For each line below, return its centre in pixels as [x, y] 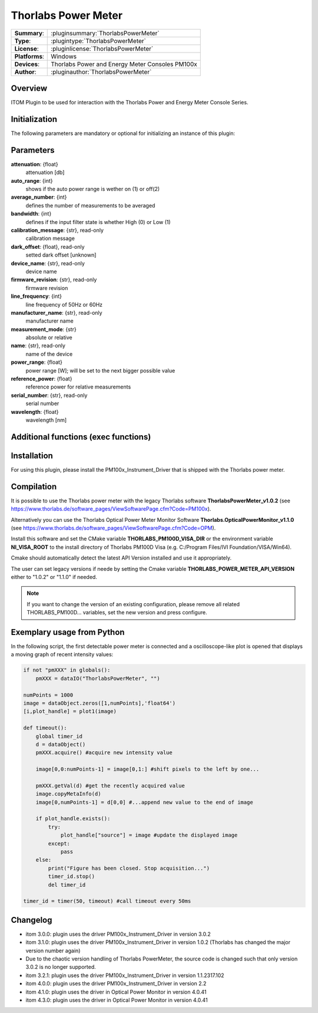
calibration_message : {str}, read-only [57, 230]
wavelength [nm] [46, 420]
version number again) [53, 950]
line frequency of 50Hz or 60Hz [64, 304]
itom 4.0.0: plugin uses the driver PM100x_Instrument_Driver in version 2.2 [116, 984]
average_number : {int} [39, 197]
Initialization [34, 119]
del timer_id [67, 885]
